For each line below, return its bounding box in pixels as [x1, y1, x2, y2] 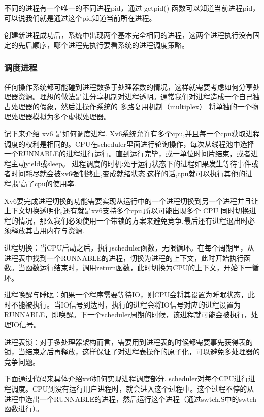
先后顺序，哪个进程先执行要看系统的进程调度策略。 [18, 39, 189, 50]
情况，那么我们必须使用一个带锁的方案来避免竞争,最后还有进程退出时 [18, 215, 248, 226]
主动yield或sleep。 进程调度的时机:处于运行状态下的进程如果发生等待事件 [11, 158, 252, 169]
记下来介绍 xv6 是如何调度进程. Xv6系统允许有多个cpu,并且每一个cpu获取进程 [4, 128, 260, 138]
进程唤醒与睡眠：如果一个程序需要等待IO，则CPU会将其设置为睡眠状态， [4, 289, 248, 300]
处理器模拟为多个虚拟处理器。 [11, 111, 111, 122]
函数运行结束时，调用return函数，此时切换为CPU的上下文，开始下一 [25, 262, 252, 273]
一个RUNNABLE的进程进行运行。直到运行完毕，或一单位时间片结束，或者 [4, 148, 251, 159]
